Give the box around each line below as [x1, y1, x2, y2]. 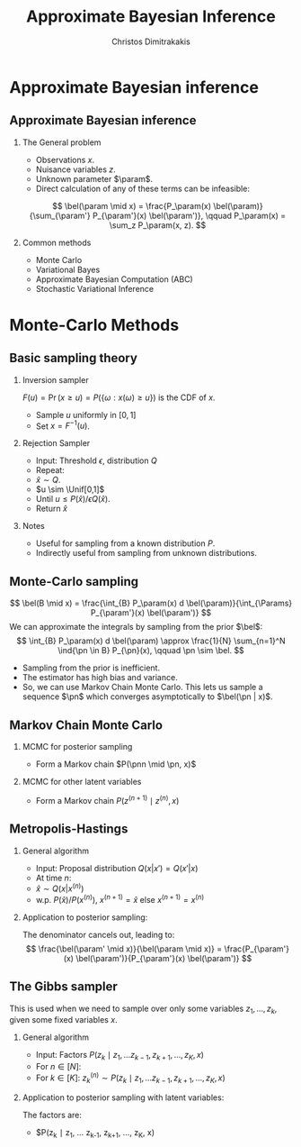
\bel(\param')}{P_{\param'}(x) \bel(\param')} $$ [75, 952, 252, 963]
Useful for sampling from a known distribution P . [35, 538, 216, 549]
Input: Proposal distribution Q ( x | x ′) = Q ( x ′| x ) [35, 862, 199, 873]
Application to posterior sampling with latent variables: [22, 1092, 225, 1103]
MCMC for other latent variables [22, 777, 142, 787]
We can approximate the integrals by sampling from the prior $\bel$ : [9, 622, 263, 633]
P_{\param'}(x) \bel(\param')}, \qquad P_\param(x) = [93, 210, 287, 221]
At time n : [35, 872, 72, 883]
